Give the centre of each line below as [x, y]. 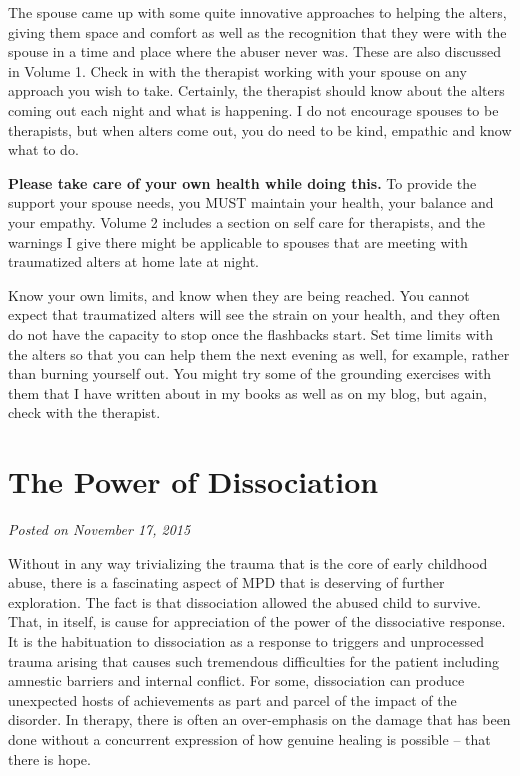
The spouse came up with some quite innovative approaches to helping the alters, [257, 12]
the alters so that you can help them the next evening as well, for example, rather [259, 353]
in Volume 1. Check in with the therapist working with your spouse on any [237, 70]
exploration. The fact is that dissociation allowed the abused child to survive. [244, 601]
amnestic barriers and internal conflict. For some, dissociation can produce [236, 680]
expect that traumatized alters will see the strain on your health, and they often [254, 314]
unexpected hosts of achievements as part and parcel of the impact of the [232, 699]
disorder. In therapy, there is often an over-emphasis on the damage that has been [259, 719]
